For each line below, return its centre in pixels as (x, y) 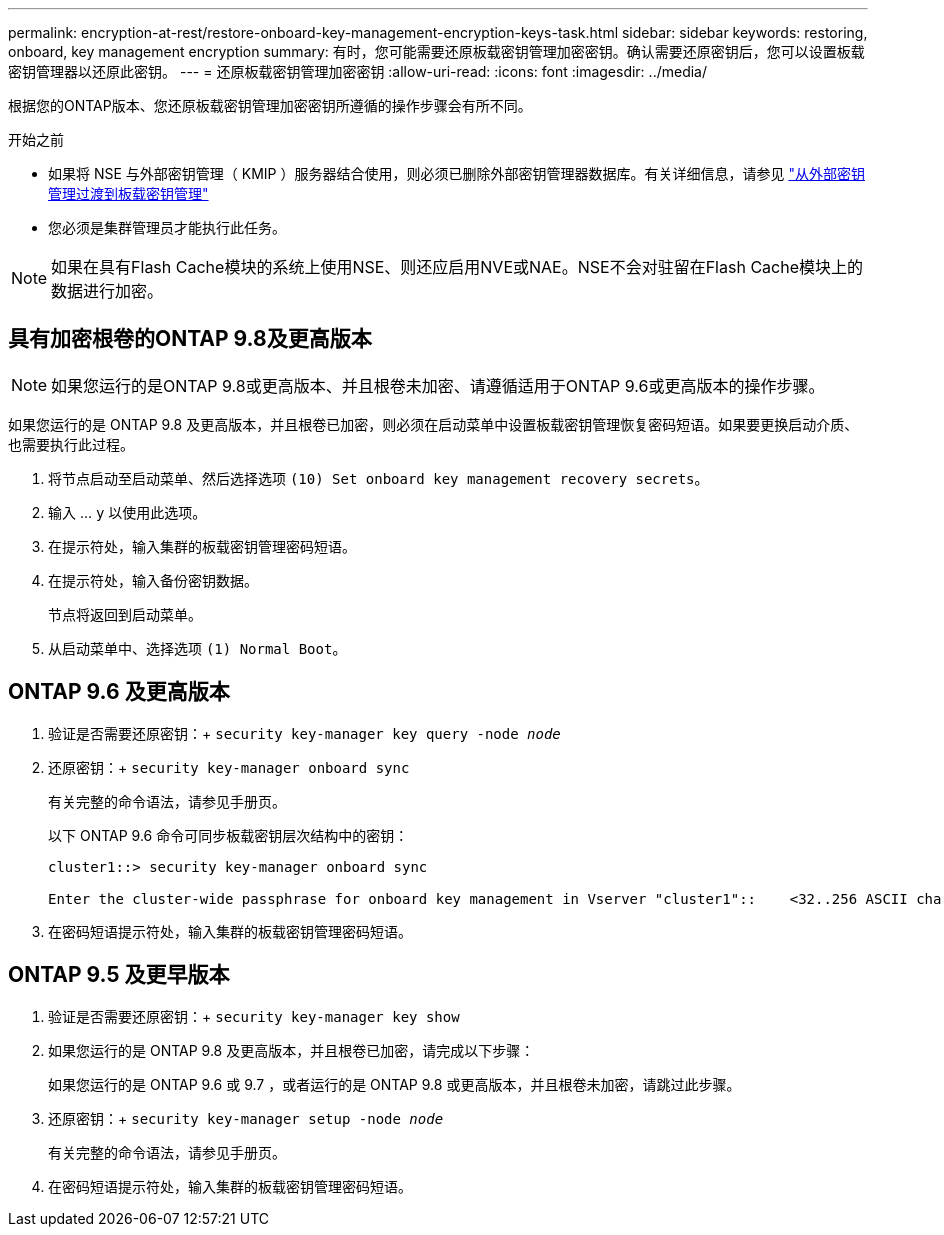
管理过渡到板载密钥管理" (128, 193)
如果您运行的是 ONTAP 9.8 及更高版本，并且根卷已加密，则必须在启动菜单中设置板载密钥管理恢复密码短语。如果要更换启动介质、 (433, 424)
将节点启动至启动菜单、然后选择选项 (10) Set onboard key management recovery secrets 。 (378, 478)
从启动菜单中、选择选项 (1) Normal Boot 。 (197, 648)
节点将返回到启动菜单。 (125, 614)
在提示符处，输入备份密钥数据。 (153, 580)
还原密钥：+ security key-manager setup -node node (246, 1118)
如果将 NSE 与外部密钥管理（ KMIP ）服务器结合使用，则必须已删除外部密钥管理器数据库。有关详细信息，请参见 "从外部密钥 (456, 173)
